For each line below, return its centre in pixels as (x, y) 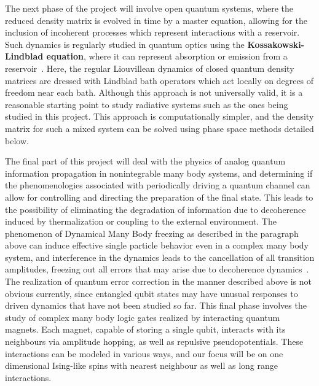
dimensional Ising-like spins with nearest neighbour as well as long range (141, 365)
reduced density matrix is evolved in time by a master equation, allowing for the (156, 20)
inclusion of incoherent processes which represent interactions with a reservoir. (152, 32)
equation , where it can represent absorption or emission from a (167, 56)
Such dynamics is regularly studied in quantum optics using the (125, 44)
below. (17, 140)
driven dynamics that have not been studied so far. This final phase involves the (156, 305)
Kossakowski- (276, 44)
